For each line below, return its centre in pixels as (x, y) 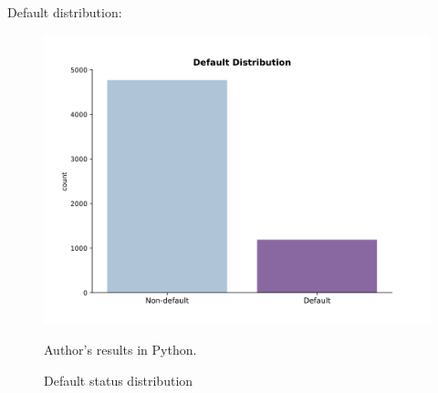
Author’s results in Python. (120, 350)
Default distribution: (65, 12)
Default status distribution (119, 380)
